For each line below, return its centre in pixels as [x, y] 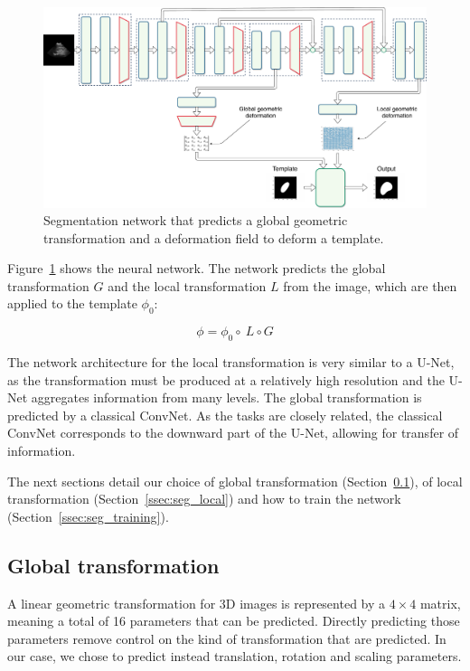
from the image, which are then [370, 285]
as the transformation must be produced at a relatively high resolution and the [226, 379]
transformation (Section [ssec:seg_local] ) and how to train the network [204, 499]
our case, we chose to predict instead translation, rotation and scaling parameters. [235, 656]
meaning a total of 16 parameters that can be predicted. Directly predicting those [234, 621]
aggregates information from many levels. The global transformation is [226, 397]
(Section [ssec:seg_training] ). [88, 516]
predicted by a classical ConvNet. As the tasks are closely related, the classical [225, 415]
